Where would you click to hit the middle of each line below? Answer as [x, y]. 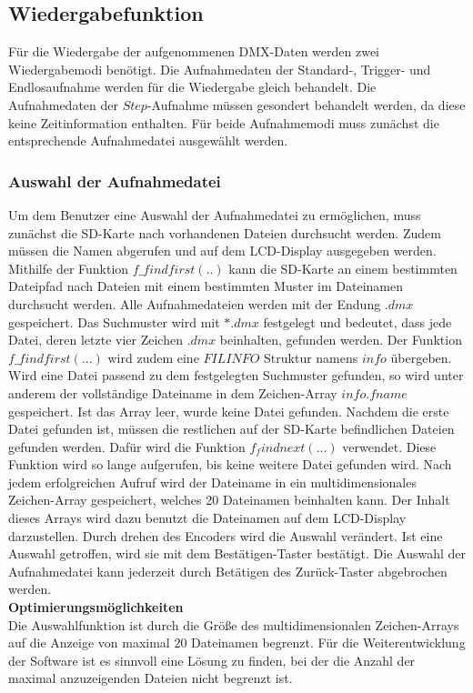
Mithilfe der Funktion [69, 268]
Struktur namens [311, 357]
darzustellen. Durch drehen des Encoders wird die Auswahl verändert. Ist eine [226, 535]
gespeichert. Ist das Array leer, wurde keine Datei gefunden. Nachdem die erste [229, 411]
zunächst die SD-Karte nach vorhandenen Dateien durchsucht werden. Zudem [225, 232]
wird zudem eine [153, 357]
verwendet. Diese [389, 446]
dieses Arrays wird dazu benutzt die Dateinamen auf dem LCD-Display [207, 518]
